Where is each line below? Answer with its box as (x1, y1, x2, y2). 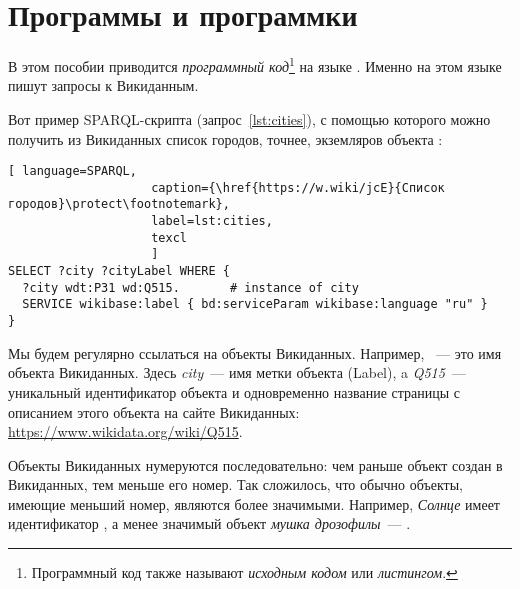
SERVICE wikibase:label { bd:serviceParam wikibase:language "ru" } (22, 297, 488, 312)
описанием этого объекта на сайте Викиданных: (8, 401, 300, 422)
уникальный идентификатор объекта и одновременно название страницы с (8, 381, 460, 402)
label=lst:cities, (151, 214, 273, 229)
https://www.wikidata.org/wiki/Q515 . (8, 421, 243, 442)
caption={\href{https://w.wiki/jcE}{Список (151, 180, 445, 195)
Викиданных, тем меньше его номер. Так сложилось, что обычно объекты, (8, 474, 463, 495)
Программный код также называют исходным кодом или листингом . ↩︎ (31, 562, 458, 583)
